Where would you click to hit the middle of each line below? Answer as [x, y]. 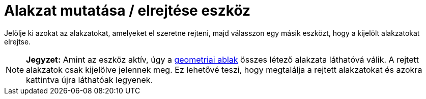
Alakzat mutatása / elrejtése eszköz [127, 11]
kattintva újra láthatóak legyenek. [90, 80]
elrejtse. [18, 41]
